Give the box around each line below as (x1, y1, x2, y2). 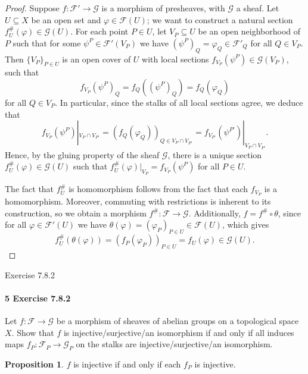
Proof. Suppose (5, 2, 60, 14)
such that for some (13, 36, 81, 49)
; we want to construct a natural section (147, 13, 293, 26)
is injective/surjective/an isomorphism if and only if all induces (63, 326, 294, 338)
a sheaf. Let (236, 2, 279, 14)
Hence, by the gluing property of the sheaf (5, 148, 160, 161)
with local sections (142, 52, 209, 65)
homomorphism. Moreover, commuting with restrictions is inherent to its (5, 195, 271, 208)
